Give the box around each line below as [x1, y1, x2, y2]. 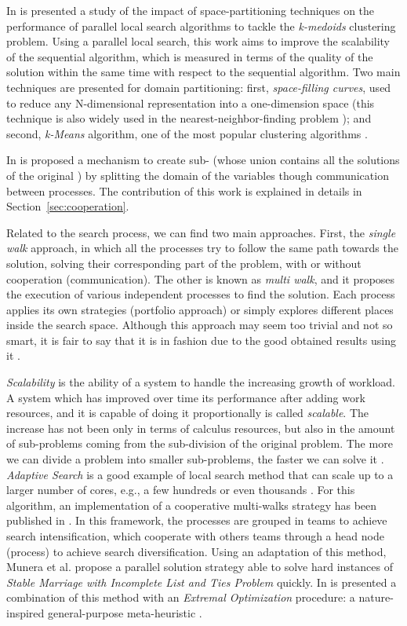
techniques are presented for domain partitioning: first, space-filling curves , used [6, 79, 391, 95]
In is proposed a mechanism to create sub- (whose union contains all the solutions [6, 152, 400, 168]
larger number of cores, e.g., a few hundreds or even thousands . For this [6, 481, 355, 498]
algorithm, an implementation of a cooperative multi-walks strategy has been [6, 496, 377, 513]
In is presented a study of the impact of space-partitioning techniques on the [6, 2, 375, 18]
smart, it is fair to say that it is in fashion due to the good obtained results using [6, 331, 396, 348]
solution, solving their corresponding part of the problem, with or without [6, 254, 362, 271]
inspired [6, 604, 45, 621]
